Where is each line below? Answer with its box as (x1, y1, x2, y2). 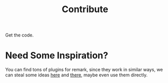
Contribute (61, 4, 109, 15)
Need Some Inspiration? (5, 50, 108, 61)
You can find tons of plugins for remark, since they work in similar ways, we (5, 67, 163, 73)
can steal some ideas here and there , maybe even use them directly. (5, 72, 148, 78)
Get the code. (5, 32, 34, 38)
